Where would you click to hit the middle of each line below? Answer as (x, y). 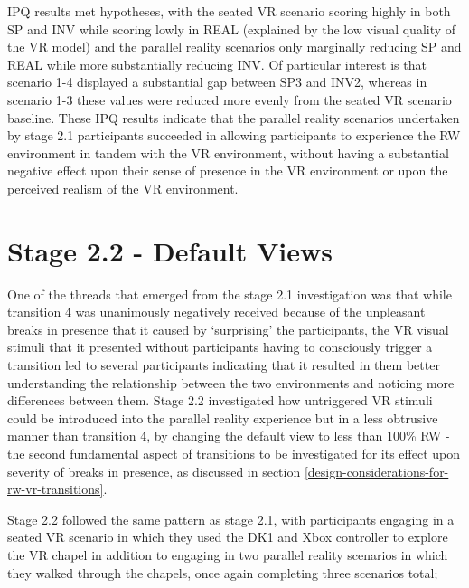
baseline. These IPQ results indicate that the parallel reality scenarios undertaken (234, 117)
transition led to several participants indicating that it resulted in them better (224, 365)
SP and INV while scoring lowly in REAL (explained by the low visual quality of (232, 28)
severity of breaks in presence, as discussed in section (154, 471)
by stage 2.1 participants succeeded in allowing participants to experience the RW (234, 135)
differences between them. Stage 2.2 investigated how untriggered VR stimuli (220, 400)
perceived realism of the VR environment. (123, 188)
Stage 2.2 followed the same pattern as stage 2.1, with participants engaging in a (231, 519)
